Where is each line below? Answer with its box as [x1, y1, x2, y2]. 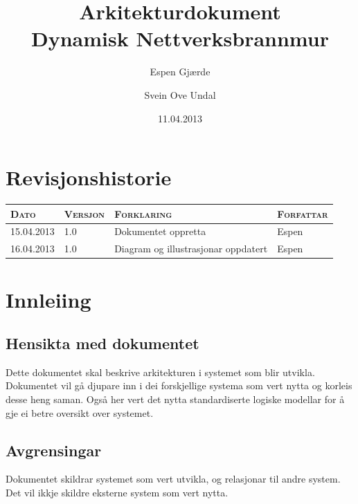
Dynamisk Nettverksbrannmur [31, 24, 329, 53]
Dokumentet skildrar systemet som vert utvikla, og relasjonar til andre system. [6, 472, 341, 486]
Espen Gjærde [150, 64, 211, 79]
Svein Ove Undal [144, 87, 216, 102]
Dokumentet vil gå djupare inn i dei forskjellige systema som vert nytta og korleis [6, 378, 352, 393]
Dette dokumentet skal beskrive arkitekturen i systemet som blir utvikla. [6, 364, 315, 379]
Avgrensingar [6, 439, 102, 460]
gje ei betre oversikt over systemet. [6, 405, 154, 420]
